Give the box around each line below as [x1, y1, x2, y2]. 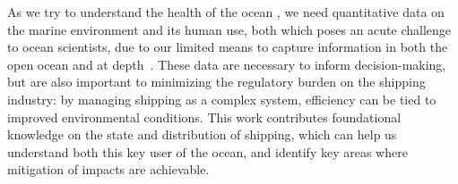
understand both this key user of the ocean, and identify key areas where [7, 142, 408, 161]
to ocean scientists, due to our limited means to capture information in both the [7, 38, 448, 56]
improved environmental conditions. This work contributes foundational [7, 107, 402, 126]
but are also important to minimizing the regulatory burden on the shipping [7, 72, 426, 91]
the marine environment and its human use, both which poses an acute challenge [7, 20, 452, 38]
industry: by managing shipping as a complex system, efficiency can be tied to [7, 89, 436, 108]
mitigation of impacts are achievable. [7, 160, 210, 179]
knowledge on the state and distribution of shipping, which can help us [7, 125, 397, 144]
